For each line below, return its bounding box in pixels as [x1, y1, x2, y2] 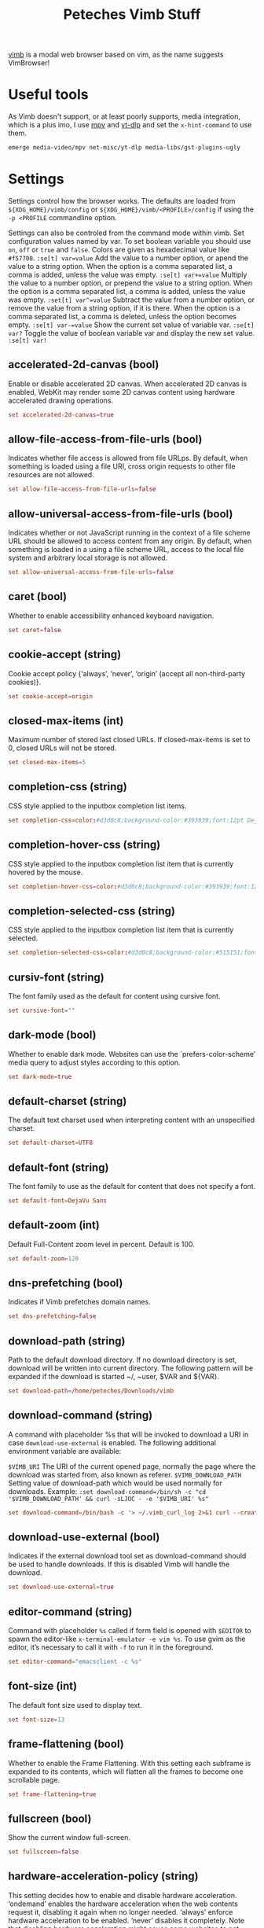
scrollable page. [8, 1775, 60, 1784]
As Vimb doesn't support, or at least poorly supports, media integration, [8, 112, 241, 121]
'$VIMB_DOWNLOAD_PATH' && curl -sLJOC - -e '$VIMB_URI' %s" [8, 1495, 210, 1503]
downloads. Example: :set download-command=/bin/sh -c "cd [8, 1486, 207, 1496]
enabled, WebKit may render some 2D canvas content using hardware [8, 387, 236, 396]
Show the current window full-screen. [8, 1833, 131, 1842]
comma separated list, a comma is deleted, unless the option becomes [8, 311, 237, 321]
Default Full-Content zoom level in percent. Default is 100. [8, 1239, 195, 1249]
